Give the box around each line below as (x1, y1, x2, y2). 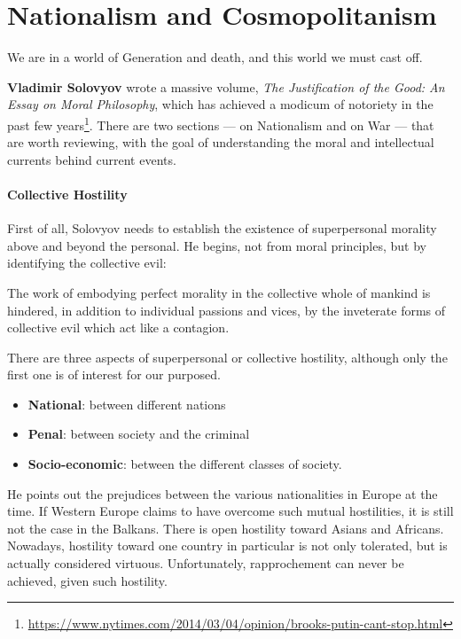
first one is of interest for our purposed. (7, 365, 221, 384)
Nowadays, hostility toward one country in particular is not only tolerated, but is (7, 536, 448, 555)
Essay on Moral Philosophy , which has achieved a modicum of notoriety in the (7, 95, 434, 113)
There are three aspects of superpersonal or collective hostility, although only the (7, 347, 448, 366)
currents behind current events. (7, 150, 176, 168)
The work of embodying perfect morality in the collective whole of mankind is (7, 283, 431, 301)
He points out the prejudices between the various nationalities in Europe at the (7, 484, 438, 503)
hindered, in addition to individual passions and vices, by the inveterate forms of (7, 300, 446, 319)
